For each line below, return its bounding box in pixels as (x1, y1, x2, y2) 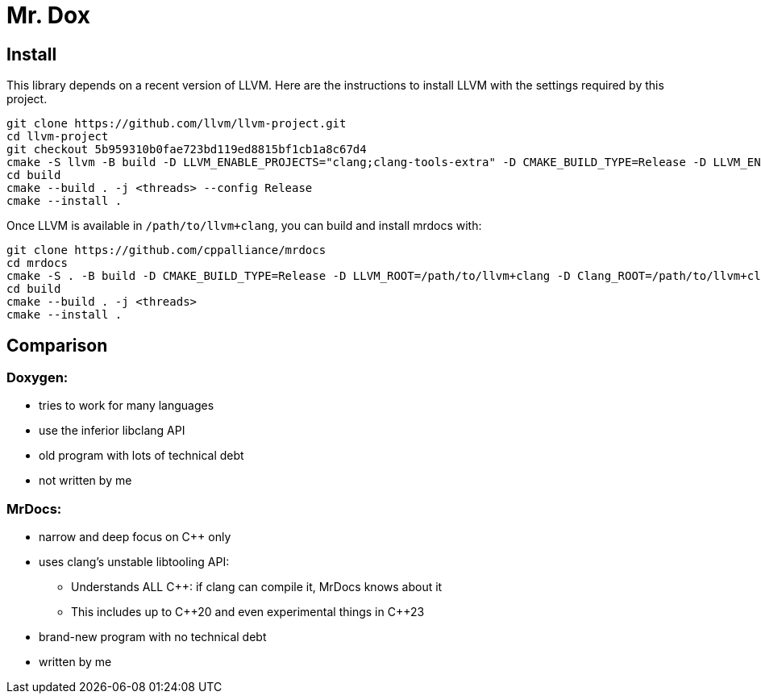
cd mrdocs (6, 256, 68, 270)
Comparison (6, 335, 108, 356)
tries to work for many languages (39, 398, 214, 413)
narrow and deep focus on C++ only (39, 530, 231, 544)
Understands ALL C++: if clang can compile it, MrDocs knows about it (71, 580, 443, 594)
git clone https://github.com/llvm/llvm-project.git (6, 117, 347, 131)
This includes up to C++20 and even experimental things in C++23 (71, 605, 425, 619)
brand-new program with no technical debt (39, 630, 267, 644)
